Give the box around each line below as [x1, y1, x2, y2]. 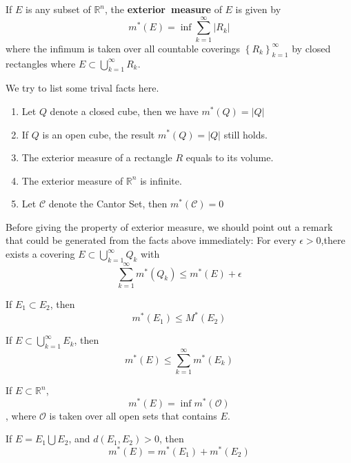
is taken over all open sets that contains [49, 408, 217, 422]
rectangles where [6, 56, 76, 70]
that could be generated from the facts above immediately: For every [6, 233, 297, 247]
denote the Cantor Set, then [48, 196, 168, 211]
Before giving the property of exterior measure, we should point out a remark [6, 219, 333, 234]
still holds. [223, 127, 268, 141]
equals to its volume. [185, 150, 274, 165]
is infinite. [140, 173, 182, 187]
